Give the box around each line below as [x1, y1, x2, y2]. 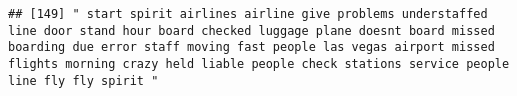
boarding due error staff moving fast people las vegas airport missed [8, 40, 495, 55]
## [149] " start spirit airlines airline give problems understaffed [8, 7, 488, 21]
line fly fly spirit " [8, 73, 159, 88]
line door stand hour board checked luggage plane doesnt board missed [8, 23, 495, 38]
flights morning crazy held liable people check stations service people [8, 56, 510, 71]
